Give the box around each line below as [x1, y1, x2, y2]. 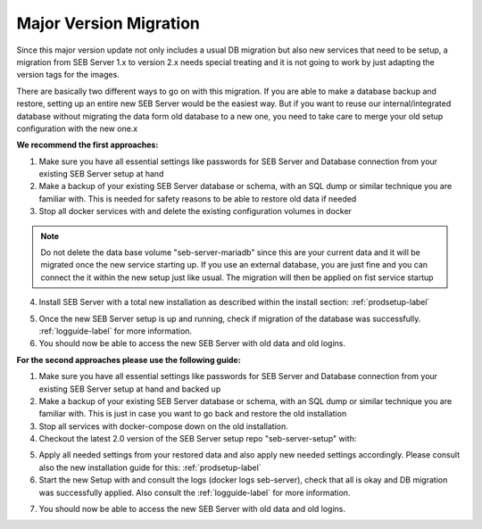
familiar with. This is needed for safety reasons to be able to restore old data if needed [38, 193, 357, 204]
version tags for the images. [16, 70, 120, 80]
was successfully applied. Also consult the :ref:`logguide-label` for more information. [38, 487, 351, 498]
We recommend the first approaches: [16, 139, 159, 151]
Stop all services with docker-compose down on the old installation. [38, 420, 289, 432]
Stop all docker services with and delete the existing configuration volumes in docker [38, 206, 353, 217]
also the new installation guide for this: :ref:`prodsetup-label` [38, 462, 262, 473]
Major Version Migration [16, 13, 201, 33]
